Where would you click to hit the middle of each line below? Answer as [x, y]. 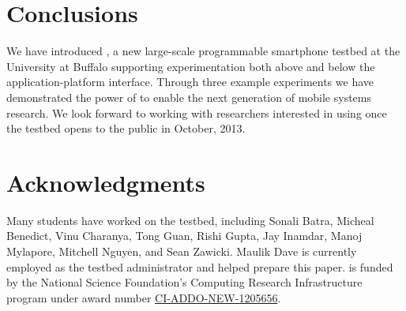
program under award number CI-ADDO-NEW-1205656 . [144, 297]
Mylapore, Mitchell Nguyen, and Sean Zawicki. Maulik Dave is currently [182, 251]
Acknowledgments [106, 182]
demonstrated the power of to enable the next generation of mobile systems [189, 97]
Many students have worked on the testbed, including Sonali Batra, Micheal [190, 220]
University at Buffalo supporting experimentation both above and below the [191, 66]
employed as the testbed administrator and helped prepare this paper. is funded [200, 266]
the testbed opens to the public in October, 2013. [126, 128]
